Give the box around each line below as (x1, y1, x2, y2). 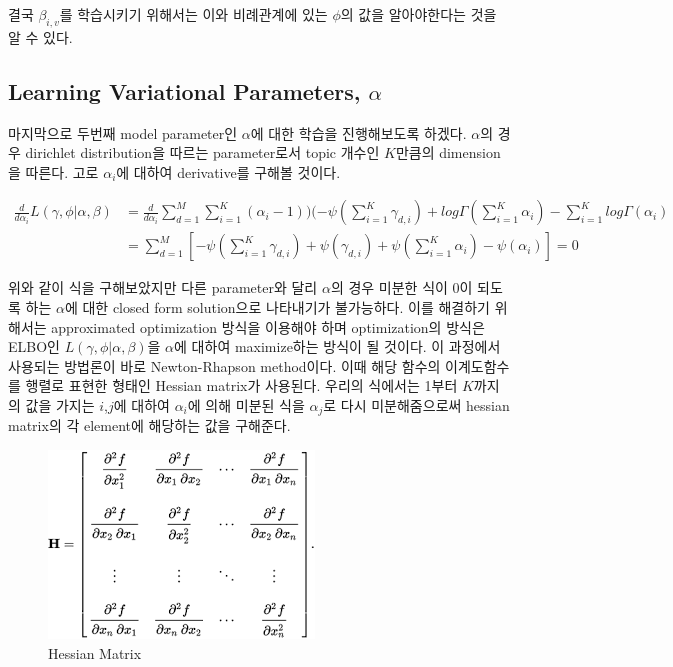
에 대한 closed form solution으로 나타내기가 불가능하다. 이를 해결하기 (64, 297, 490, 318)
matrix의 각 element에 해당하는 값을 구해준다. (8, 415, 291, 436)
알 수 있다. (8, 26, 73, 47)
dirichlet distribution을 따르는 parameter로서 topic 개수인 (25, 142, 380, 163)
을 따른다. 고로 (8, 161, 99, 182)
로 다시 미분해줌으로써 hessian (323, 395, 510, 415)
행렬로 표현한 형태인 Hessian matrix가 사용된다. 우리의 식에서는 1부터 (25, 375, 458, 396)
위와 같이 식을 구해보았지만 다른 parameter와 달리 (8, 277, 318, 298)
